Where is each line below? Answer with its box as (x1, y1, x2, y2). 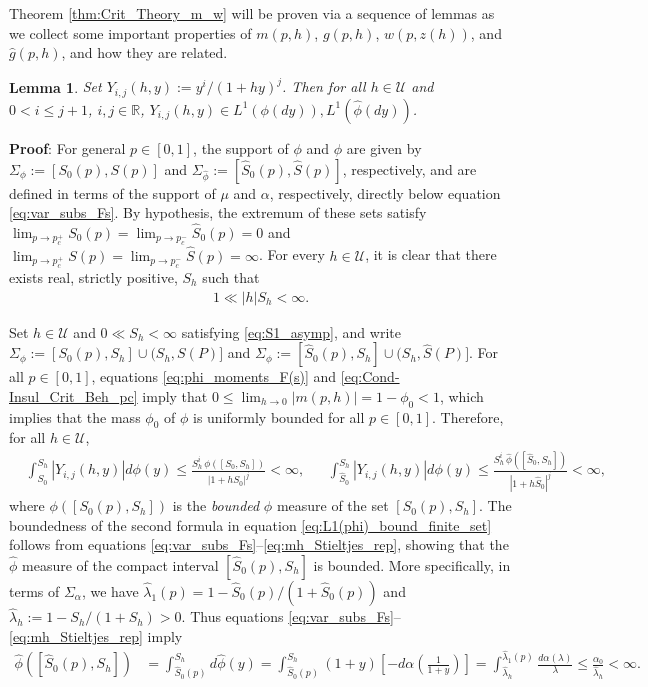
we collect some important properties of (9, 22, 252, 43)
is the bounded (172, 495, 260, 516)
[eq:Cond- (340, 366, 400, 387)
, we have (81, 580, 139, 601)
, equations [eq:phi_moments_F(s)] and (91, 366, 337, 387)
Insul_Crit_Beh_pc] (9, 385, 138, 406)
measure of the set (276, 495, 389, 516)
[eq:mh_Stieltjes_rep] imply (9, 625, 183, 646)
